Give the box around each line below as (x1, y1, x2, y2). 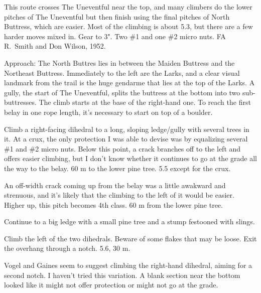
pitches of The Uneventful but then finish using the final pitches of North (4, 11, 230, 22)
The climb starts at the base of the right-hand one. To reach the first (39, 97, 251, 107)
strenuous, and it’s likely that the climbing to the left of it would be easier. (4, 190, 234, 200)
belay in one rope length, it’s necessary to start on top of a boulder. (4, 106, 213, 117)
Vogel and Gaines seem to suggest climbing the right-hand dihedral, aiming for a (4, 260, 252, 270)
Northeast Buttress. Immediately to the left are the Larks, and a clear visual (4, 67, 240, 78)
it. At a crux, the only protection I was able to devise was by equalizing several (4, 133, 248, 144)
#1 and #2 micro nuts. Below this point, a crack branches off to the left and (4, 143, 241, 154)
